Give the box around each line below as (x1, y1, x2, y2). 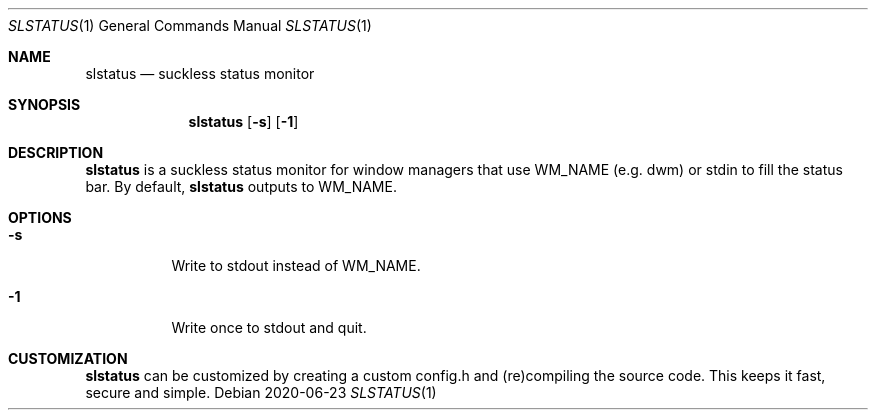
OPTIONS (8, 209, 72, 226)
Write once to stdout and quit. (171, 319, 367, 336)
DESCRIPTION (8, 144, 104, 161)
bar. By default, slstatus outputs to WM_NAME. (85, 178, 397, 195)
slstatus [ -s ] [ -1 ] (188, 113, 299, 130)
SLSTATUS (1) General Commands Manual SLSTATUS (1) (8, 17, 372, 34)
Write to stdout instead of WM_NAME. (171, 257, 421, 274)
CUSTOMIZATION (8, 350, 128, 367)
